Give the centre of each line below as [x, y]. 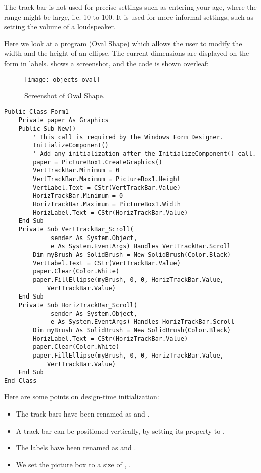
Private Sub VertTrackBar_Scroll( [76, 229]
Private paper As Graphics [63, 120]
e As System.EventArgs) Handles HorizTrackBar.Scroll [143, 322]
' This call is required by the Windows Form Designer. [128, 137]
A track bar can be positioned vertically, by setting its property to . [120, 430]
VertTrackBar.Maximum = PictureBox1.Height [107, 179]
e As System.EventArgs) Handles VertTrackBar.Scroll [141, 246]
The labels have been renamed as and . [76, 448]
